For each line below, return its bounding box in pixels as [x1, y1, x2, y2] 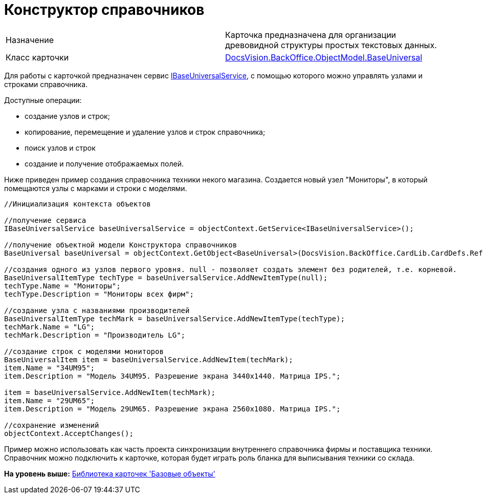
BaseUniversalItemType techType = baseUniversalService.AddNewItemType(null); [4, 273, 328, 282]
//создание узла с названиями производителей [4, 306, 190, 315]
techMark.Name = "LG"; [4, 322, 95, 331]
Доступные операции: [4, 95, 82, 105]
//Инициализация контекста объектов [4, 199, 151, 208]
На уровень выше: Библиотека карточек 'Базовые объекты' [4, 469, 215, 478]
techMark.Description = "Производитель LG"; [4, 330, 186, 339]
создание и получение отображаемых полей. [25, 159, 184, 168]
